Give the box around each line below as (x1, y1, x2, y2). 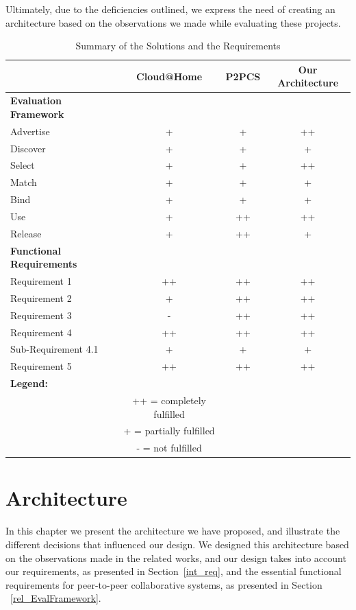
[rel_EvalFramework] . (10, 591, 101, 605)
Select (10, 158, 35, 172)
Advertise (10, 124, 50, 138)
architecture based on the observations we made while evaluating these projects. (5, 15, 341, 30)
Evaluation (10, 93, 62, 108)
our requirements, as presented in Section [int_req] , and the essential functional (5, 564, 342, 578)
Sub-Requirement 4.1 (10, 342, 99, 356)
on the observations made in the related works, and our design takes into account (5, 550, 346, 565)
